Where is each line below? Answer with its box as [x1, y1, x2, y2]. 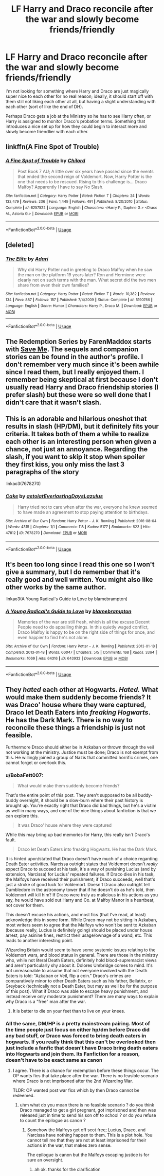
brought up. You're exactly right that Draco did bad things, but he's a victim [5, 802, 157, 808]
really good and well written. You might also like [5, 575, 153, 584]
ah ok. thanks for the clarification [34, 1166, 101, 1173]
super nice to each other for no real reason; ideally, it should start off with [5, 93, 153, 99]
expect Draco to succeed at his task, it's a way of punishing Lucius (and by [5, 866, 156, 872]
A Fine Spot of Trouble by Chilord [5, 157, 86, 164]
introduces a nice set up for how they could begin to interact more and [5, 123, 147, 129]
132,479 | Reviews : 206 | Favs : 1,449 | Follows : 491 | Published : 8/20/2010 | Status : [5, 199, 148, 204]
